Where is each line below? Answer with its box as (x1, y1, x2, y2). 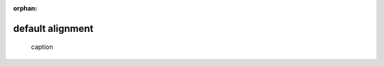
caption (31, 43, 53, 51)
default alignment (13, 22, 94, 35)
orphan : (13, 4, 38, 12)
